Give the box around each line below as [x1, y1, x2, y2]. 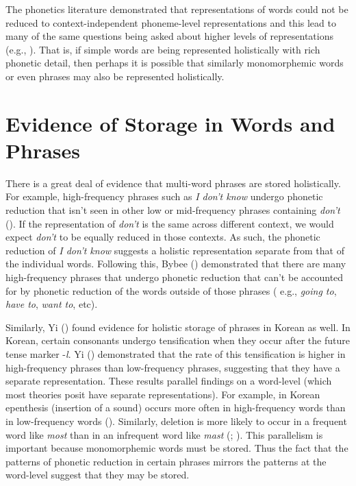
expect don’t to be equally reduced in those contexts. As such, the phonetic [5, 230, 320, 244]
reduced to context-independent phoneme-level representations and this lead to [5, 15, 336, 29]
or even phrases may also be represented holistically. [5, 69, 225, 83]
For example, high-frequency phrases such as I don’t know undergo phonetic [5, 189, 323, 204]
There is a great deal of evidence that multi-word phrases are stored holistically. [5, 175, 341, 190]
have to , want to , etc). [5, 297, 98, 311]
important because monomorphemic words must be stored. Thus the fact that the [5, 441, 348, 455]
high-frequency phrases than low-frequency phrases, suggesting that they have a [5, 360, 340, 374]
